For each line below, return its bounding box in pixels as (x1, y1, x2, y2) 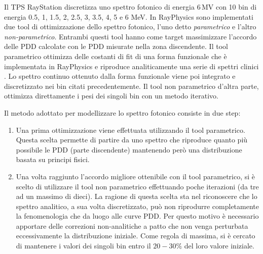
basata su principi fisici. (16, 154, 90, 165)
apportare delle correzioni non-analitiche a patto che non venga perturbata (16, 220, 248, 231)
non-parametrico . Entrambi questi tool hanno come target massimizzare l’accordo (4, 31, 257, 41)
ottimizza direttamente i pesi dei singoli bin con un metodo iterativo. (4, 90, 218, 101)
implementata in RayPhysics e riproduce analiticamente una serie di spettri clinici (4, 61, 259, 71)
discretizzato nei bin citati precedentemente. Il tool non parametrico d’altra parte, (4, 80, 259, 91)
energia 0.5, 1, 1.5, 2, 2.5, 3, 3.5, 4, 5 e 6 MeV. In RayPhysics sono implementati (4, 11, 253, 22)
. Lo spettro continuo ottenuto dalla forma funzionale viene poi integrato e (4, 71, 236, 81)
